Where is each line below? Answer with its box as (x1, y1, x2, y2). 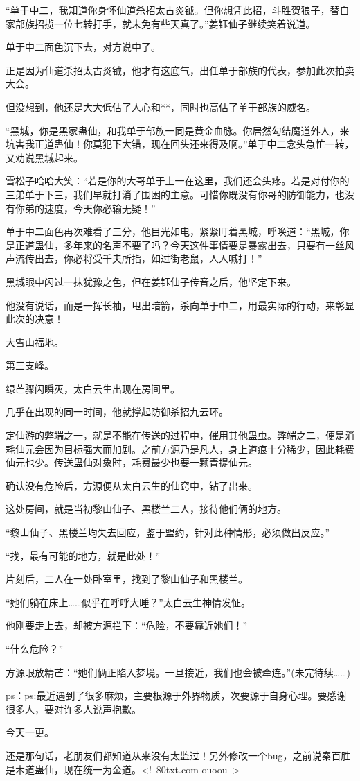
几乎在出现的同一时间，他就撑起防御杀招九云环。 (6, 404, 228, 419)
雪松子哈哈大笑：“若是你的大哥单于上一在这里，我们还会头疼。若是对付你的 (6, 173, 350, 188)
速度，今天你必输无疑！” (44, 200, 156, 215)
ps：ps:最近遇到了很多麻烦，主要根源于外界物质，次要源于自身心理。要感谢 (6, 688, 347, 703)
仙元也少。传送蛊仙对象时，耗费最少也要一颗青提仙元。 (6, 455, 258, 470)
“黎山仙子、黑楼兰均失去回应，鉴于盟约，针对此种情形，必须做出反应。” (6, 525, 330, 540)
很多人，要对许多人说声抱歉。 (6, 701, 141, 716)
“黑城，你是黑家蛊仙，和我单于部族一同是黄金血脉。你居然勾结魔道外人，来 (6, 123, 350, 137)
